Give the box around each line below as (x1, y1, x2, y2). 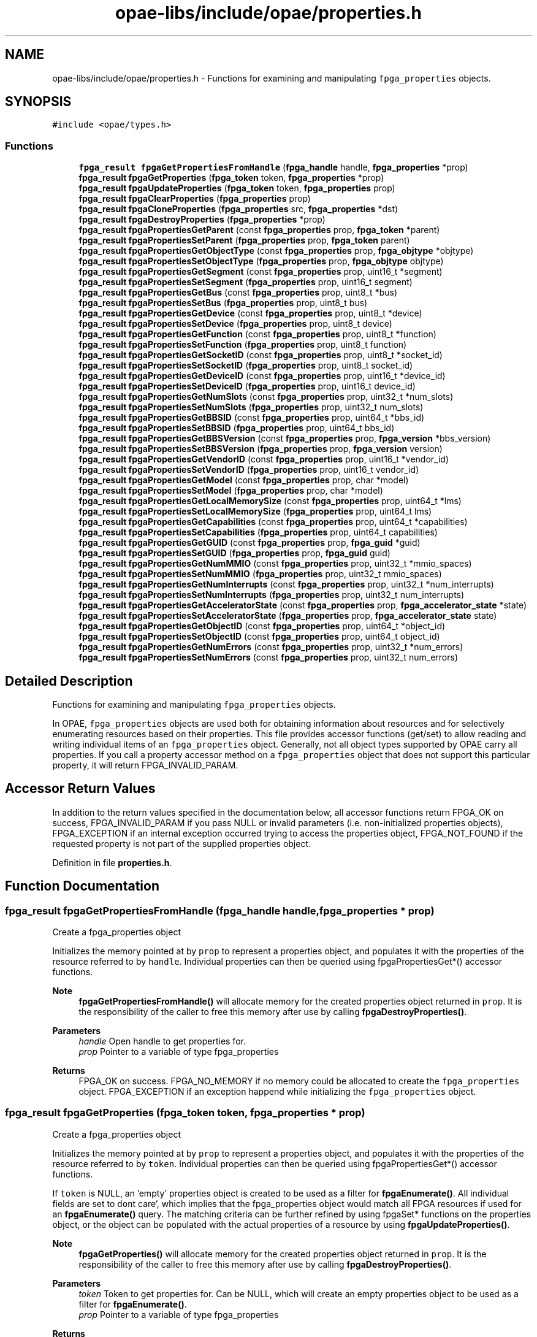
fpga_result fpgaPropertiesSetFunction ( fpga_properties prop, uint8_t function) (78, 339, 407, 350)
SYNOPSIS (5, 94, 72, 110)
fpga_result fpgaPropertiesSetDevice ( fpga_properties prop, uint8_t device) (78, 318, 392, 329)
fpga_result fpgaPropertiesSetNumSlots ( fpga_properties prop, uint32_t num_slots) (78, 402, 424, 413)
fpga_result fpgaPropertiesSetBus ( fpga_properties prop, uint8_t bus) (78, 297, 368, 308)
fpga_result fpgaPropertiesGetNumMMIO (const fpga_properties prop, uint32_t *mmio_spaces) (78, 558, 472, 569)
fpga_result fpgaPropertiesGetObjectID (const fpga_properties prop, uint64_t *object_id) (78, 621, 446, 632)
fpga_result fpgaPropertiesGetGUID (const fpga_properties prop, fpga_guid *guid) (78, 537, 421, 548)
